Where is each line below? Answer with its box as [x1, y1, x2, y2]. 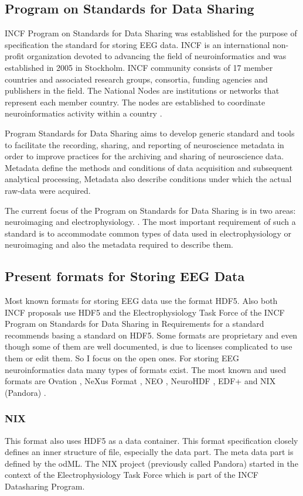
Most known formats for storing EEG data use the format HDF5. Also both [5, 295, 278, 307]
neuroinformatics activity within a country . [5, 107, 162, 119]
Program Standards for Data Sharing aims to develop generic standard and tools [5, 126, 295, 139]
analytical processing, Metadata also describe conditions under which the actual [5, 173, 292, 185]
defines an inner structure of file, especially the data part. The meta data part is [5, 446, 294, 458]
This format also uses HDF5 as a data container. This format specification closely [5, 434, 298, 446]
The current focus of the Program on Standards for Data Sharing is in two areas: [5, 204, 296, 216]
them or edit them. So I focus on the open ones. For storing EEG [5, 352, 240, 364]
